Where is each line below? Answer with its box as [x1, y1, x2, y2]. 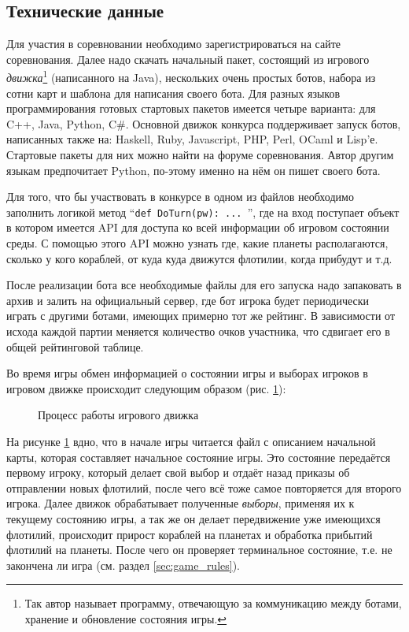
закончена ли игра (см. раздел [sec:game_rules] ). [6, 556, 241, 573]
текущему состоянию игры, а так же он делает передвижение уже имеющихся [6, 510, 381, 526]
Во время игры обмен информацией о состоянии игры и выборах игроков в [6, 365, 368, 381]
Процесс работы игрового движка [38, 407, 199, 423]
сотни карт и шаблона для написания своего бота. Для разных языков [6, 84, 341, 101]
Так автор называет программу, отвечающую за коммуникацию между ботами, [24, 595, 402, 612]
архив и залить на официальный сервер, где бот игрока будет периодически [6, 292, 370, 308]
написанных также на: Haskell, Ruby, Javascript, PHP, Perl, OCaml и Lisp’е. [6, 131, 378, 147]
